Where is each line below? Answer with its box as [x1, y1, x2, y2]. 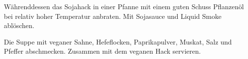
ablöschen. [4, 20, 34, 30]
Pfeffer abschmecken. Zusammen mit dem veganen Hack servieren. [4, 46, 201, 56]
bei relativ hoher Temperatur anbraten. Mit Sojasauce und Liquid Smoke [4, 11, 222, 21]
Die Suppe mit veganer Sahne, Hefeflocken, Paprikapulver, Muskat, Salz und [4, 36, 232, 46]
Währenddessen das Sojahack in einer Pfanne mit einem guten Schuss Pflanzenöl [4, 1, 244, 11]
